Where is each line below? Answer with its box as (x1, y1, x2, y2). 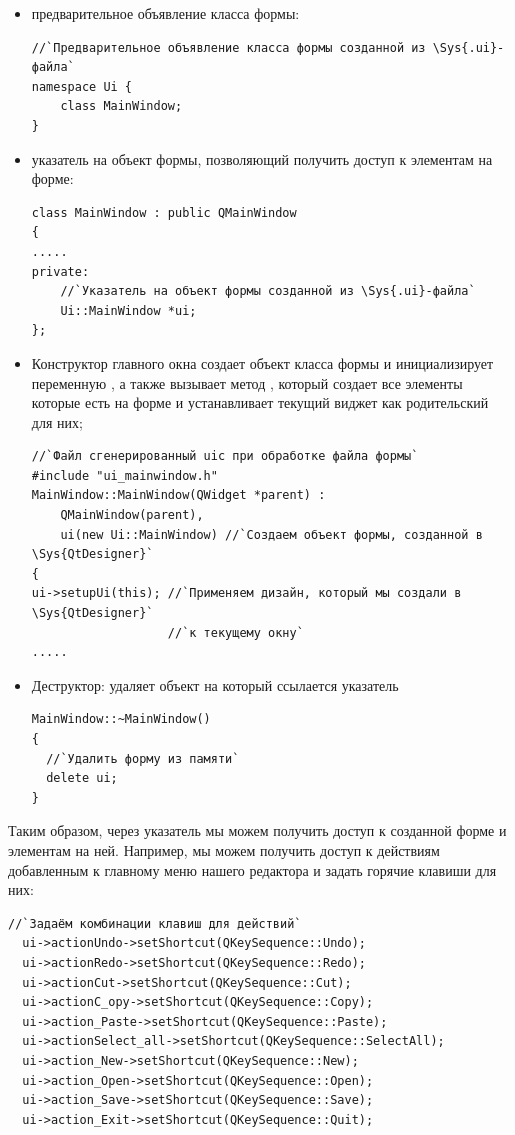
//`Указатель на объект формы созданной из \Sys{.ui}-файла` (60, 284, 476, 299)
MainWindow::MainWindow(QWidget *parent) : (31, 488, 326, 503)
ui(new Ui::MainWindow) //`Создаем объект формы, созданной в (60, 527, 483, 542)
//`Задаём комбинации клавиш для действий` (8, 916, 302, 931)
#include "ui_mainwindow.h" (31, 468, 218, 483)
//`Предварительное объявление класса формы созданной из (31, 40, 426, 55)
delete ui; (46, 771, 118, 786)
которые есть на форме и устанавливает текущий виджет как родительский (31, 392, 489, 413)
